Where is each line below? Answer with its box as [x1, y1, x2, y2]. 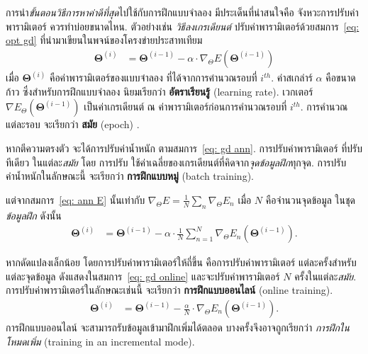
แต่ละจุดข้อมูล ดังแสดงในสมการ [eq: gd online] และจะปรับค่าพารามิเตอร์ [6, 268, 280, 283]
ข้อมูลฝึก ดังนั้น [6, 207, 62, 222]
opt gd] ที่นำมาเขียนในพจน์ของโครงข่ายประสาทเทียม [6, 33, 203, 47]
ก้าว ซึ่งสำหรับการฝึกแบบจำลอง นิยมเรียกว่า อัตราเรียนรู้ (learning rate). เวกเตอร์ [6, 84, 313, 98]
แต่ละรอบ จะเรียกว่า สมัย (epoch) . [6, 117, 140, 132]
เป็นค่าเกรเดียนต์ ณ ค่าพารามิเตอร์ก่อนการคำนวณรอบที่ [84, 99, 287, 114]
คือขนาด [325, 70, 356, 85]
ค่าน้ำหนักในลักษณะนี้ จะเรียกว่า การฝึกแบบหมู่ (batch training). [6, 169, 254, 183]
